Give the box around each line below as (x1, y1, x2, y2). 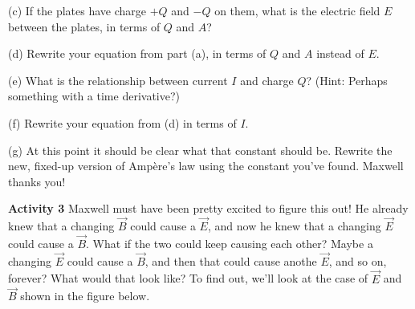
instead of (316, 45, 364, 62)
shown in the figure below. (20, 287, 150, 304)
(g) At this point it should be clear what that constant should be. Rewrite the (8, 141, 393, 158)
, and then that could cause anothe (144, 252, 317, 269)
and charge (240, 71, 294, 88)
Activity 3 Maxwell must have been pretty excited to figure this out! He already (8, 200, 409, 217)
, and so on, (328, 252, 387, 269)
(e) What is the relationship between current (8, 71, 228, 88)
